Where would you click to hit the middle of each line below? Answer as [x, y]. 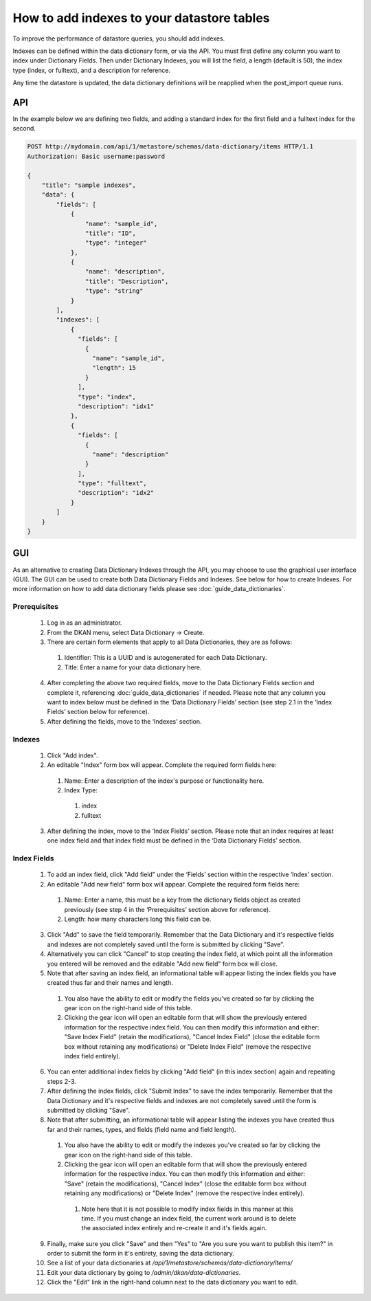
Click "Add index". [72, 755]
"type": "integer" [116, 243]
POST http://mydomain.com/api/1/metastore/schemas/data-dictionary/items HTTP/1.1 [170, 147]
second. [24, 129]
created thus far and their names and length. [110, 983]
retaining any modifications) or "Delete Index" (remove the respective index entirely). [184, 1193]
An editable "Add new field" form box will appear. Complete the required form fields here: [173, 884]
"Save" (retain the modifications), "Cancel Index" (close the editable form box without [185, 1183]
